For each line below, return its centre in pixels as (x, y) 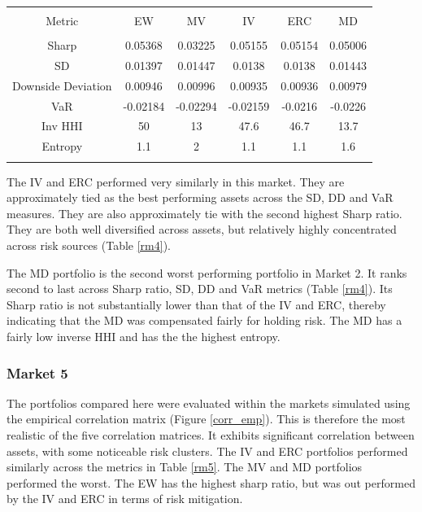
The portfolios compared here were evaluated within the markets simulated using (209, 403)
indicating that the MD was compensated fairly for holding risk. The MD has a (204, 320)
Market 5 (37, 372)
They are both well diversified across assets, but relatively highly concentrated (202, 229)
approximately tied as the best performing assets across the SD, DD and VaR (200, 197)
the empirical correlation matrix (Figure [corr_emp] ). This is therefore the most (206, 419)
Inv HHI (62, 126)
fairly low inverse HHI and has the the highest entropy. (144, 336)
